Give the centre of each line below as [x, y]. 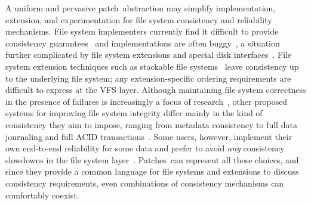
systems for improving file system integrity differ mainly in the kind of [134, 113]
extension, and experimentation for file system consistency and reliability [139, 19]
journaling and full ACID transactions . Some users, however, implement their [149, 136]
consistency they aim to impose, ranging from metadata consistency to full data [151, 124]
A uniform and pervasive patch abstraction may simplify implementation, [141, 8]
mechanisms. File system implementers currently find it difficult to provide [142, 31]
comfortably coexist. [42, 195]
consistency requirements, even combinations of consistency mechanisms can [145, 183]
